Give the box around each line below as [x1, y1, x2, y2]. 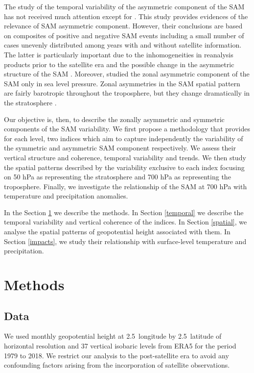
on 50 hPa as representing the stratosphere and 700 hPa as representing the [4, 172, 231, 182]
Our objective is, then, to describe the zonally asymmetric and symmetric [4, 114, 225, 124]
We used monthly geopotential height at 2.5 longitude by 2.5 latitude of [4, 331, 222, 341]
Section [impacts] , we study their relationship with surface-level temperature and [4, 236, 247, 246]
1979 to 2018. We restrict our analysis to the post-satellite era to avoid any [4, 350, 229, 360]
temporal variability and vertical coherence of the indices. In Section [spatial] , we [4, 217, 247, 227]
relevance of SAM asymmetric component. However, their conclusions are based [4, 21, 243, 31]
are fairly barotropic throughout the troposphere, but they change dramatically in [4, 88, 250, 98]
